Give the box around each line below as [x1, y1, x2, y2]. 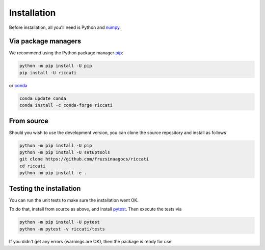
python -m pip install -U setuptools [19, 150, 110, 155]
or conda [9, 82, 27, 88]
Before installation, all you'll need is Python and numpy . [9, 24, 121, 30]
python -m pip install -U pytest [19, 219, 100, 225]
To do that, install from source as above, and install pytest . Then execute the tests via [9, 206, 182, 212]
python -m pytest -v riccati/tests [19, 226, 105, 232]
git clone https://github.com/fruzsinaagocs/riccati [19, 157, 149, 162]
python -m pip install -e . [19, 170, 87, 176]
